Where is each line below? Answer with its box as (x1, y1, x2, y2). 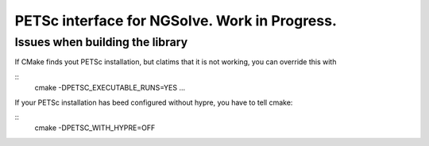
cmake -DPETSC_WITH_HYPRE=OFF (34, 123, 156, 133)
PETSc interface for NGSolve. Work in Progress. (14, 12, 337, 29)
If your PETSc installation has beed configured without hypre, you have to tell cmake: (14, 98, 293, 107)
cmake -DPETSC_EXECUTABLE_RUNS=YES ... (34, 83, 186, 93)
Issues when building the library (14, 35, 188, 49)
